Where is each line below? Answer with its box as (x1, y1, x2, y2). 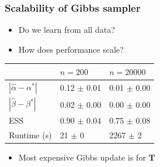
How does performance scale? (18, 43, 124, 55)
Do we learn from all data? (18, 23, 115, 36)
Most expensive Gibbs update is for (18, 151, 146, 163)
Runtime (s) (9, 129, 52, 141)
